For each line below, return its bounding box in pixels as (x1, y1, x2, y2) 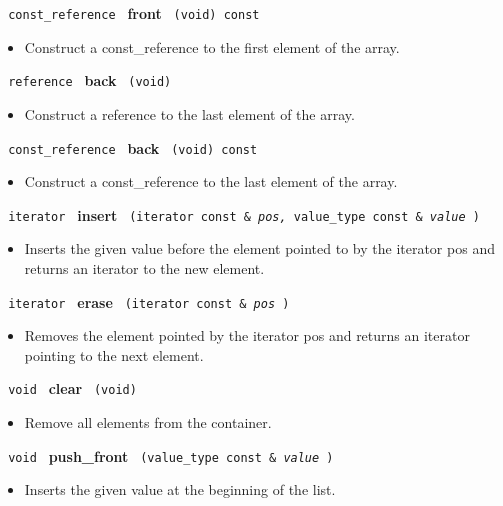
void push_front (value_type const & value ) (8, 445, 334, 466)
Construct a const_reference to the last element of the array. (24, 171, 398, 192)
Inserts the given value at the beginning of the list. (24, 479, 336, 500)
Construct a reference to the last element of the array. (24, 103, 355, 124)
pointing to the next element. (24, 344, 204, 365)
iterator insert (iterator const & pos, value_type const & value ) (8, 204, 480, 225)
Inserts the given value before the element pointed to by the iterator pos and (24, 238, 495, 259)
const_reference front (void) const (8, 3, 260, 23)
